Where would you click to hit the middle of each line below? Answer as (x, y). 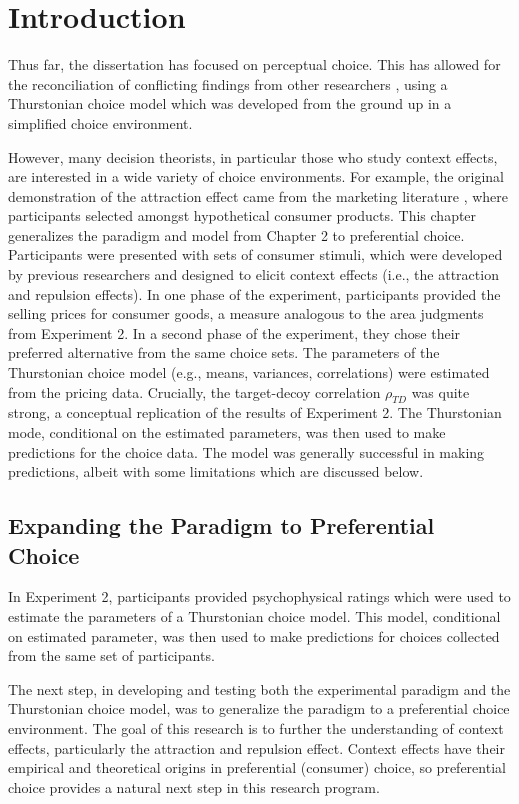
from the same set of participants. (111, 655)
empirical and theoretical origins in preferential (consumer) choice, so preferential (257, 767)
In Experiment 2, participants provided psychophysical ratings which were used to (259, 596)
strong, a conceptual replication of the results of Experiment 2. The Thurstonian (255, 412)
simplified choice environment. (100, 122)
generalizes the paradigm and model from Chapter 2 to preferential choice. (236, 234)
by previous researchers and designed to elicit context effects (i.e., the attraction (253, 274)
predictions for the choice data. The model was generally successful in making (246, 451)
